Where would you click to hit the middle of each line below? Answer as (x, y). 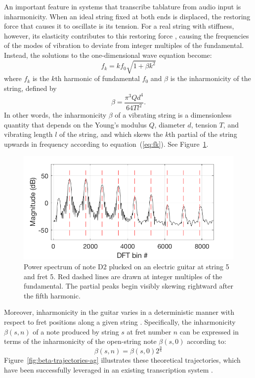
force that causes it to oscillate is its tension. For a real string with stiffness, (119, 26)
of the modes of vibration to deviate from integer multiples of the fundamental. (124, 45)
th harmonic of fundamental (97, 78)
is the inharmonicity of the (211, 78)
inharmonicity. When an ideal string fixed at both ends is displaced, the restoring (127, 16)
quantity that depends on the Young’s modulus (75, 124)
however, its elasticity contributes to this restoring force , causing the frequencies (127, 35)
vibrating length (28, 134)
